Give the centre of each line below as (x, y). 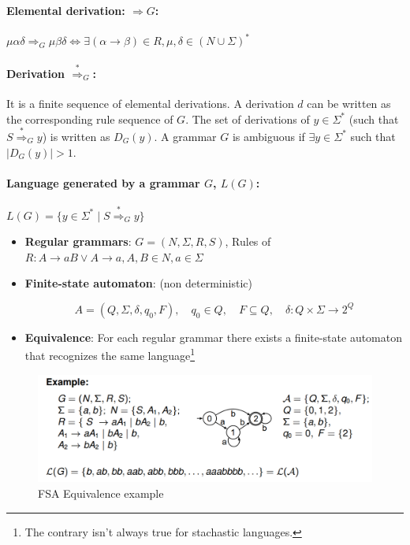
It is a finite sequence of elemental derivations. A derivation (150, 104)
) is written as (76, 136)
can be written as (349, 104)
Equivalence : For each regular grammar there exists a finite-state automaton (214, 337)
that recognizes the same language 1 (110, 354)
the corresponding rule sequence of (90, 119)
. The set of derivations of (248, 119)
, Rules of (248, 241)
